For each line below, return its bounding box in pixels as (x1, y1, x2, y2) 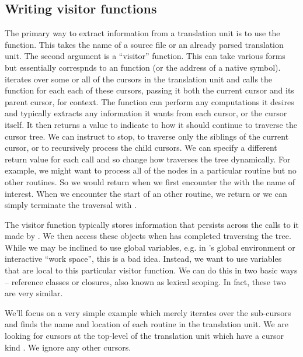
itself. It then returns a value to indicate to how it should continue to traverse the (5, 118, 297, 130)
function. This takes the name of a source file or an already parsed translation (5, 38, 284, 50)
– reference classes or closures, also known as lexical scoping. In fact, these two (5, 275, 286, 287)
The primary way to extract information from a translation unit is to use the (5, 27, 280, 39)
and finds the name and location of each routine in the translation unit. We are (5, 318, 289, 330)
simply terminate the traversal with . (5, 199, 137, 211)
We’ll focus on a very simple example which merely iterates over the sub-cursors (5, 306, 291, 318)
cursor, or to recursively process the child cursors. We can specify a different (5, 141, 277, 154)
